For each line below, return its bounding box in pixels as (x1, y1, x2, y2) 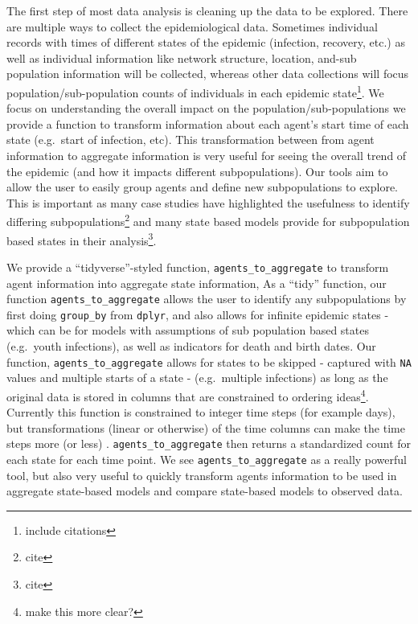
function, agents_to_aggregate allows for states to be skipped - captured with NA (6, 353, 412, 370)
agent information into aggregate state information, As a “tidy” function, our (6, 274, 387, 291)
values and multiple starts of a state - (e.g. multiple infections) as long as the (6, 369, 388, 386)
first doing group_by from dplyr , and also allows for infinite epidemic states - (6, 306, 389, 322)
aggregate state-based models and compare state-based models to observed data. (6, 482, 403, 499)
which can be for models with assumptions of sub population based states (6, 322, 369, 339)
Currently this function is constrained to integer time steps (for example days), (6, 404, 395, 421)
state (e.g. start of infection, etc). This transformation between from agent (6, 131, 375, 148)
